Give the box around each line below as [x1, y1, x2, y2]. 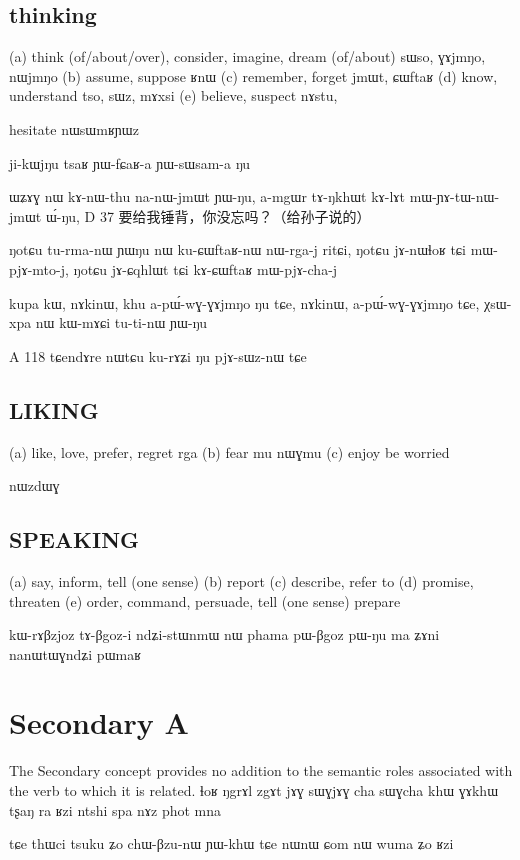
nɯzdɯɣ [9, 475, 60, 496]
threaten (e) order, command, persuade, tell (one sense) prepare [9, 590, 401, 611]
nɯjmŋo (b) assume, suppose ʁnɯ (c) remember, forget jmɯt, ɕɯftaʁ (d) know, [9, 65, 498, 86]
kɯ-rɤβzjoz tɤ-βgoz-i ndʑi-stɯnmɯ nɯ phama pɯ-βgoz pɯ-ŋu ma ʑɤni [9, 624, 440, 645]
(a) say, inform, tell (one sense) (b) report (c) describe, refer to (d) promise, [9, 570, 474, 591]
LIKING [9, 394, 99, 425]
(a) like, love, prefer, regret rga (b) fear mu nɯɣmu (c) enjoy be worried [9, 441, 450, 462]
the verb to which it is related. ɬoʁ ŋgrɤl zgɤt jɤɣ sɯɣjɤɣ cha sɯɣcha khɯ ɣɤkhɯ [9, 780, 499, 801]
